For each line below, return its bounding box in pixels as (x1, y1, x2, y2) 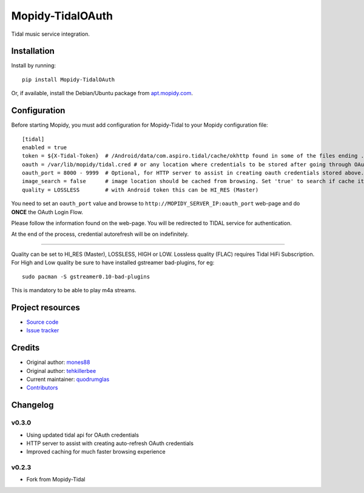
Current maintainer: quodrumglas (26, 375, 110, 383)
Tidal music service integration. (11, 30, 90, 38)
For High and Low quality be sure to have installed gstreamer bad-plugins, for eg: (11, 259, 215, 266)
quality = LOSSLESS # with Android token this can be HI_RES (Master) (22, 186, 259, 193)
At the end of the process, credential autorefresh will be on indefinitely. (11, 230, 189, 238)
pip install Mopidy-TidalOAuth (22, 76, 115, 83)
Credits (11, 343, 40, 353)
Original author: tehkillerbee (26, 367, 96, 374)
